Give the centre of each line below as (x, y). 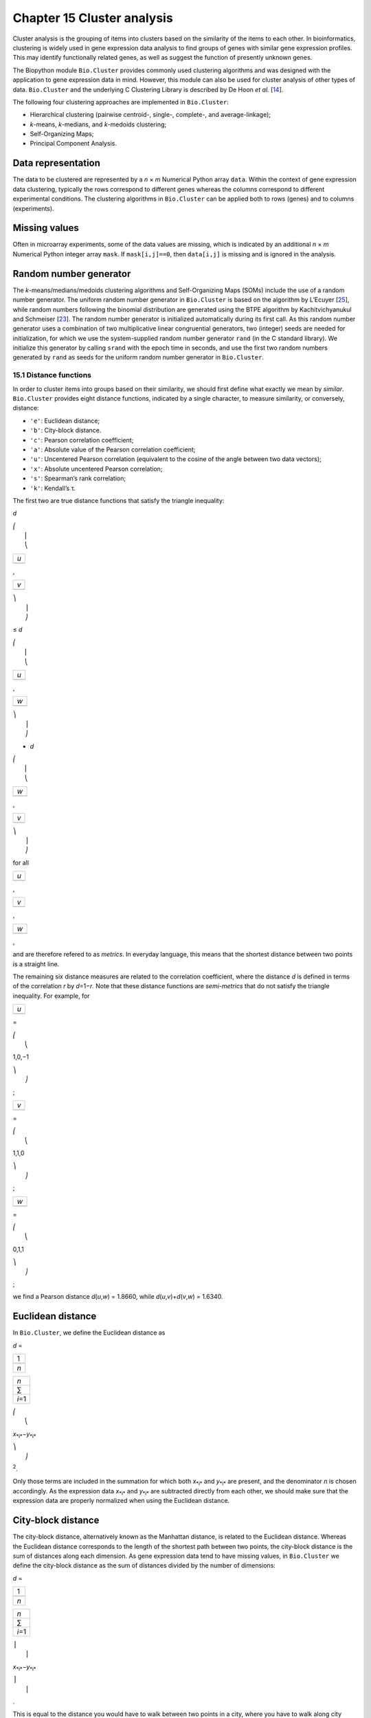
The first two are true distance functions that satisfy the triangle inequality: (119, 500)
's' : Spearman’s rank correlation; (78, 478)
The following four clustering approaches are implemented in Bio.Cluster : (121, 102)
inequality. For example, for (51, 996)
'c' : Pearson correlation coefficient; (82, 440)
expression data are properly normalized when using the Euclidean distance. (121, 1501)
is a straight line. (36, 964)
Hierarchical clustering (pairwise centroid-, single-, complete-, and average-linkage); (150, 115)
